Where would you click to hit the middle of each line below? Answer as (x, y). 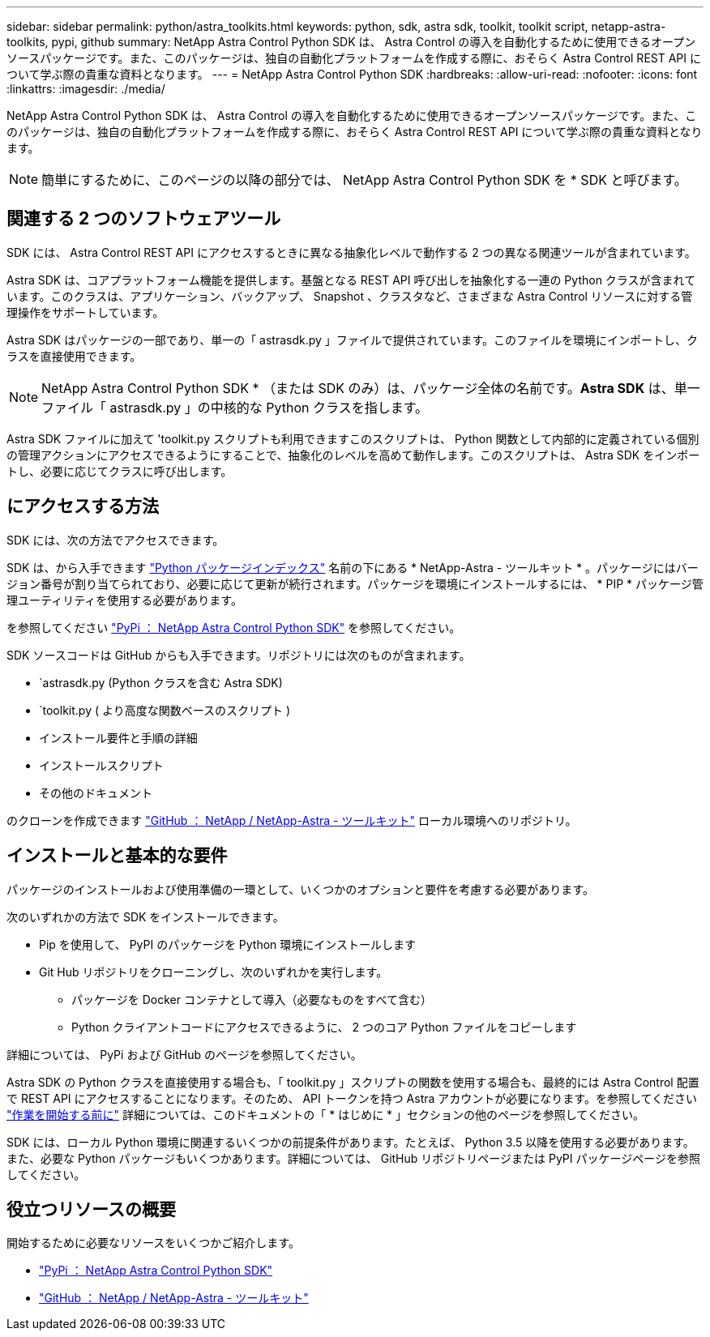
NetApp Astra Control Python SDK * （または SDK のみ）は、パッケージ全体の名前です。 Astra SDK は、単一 (371, 388)
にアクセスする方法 (83, 506)
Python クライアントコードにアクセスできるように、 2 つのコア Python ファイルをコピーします (324, 1027)
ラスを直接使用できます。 (74, 356)
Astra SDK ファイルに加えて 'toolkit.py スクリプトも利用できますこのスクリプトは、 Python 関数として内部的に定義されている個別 (353, 438)
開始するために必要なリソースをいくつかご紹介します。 (153, 1243)
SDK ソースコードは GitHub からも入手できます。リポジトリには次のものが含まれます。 (239, 655)
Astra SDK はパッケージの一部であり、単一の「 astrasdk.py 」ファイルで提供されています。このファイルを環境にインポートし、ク (353, 340)
